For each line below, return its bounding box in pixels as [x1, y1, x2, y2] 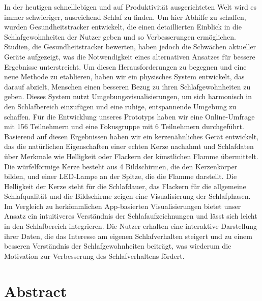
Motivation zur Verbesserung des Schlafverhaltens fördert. [4, 250, 185, 261]
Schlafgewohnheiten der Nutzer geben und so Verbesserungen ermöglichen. [4, 31, 236, 42]
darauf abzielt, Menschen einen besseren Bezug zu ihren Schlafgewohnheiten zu [4, 81, 251, 92]
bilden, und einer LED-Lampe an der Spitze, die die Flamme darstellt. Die [4, 171, 237, 182]
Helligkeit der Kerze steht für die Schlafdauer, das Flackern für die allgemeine [4, 180, 246, 191]
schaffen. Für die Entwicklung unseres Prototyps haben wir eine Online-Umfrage [4, 111, 255, 122]
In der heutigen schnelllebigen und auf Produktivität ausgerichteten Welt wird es [4, 2, 257, 12]
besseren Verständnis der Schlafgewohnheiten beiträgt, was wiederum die [4, 240, 231, 251]
